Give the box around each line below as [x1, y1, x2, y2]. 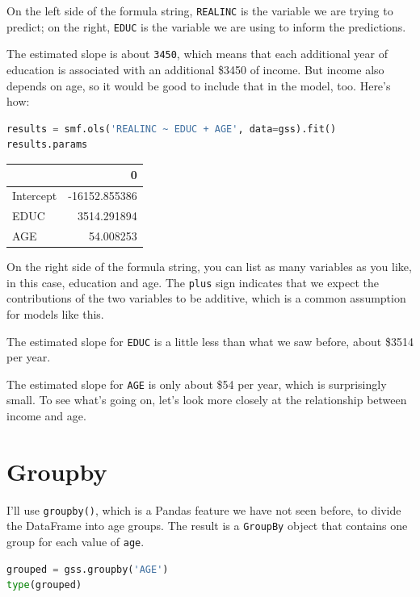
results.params [6, 139, 88, 151]
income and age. [6, 407, 86, 424]
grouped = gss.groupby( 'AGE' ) [6, 563, 169, 575]
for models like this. [6, 305, 104, 322]
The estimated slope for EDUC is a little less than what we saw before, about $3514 [6, 332, 414, 349]
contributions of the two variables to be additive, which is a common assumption [6, 290, 406, 307]
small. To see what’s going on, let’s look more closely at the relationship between [6, 391, 407, 408]
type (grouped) [6, 579, 82, 591]
